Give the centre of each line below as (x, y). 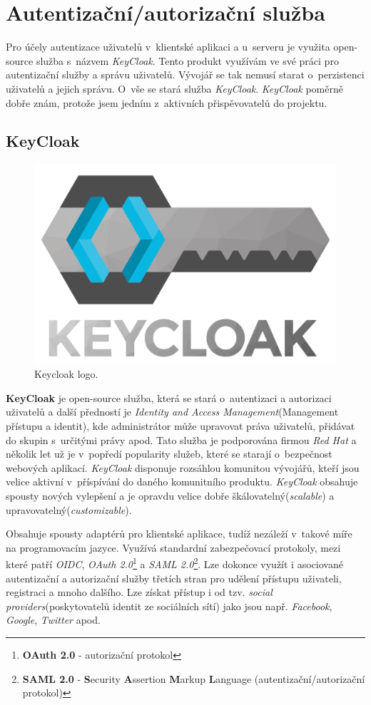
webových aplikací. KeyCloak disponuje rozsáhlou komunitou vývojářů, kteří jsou (183, 467)
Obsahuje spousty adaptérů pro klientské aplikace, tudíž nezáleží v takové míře (179, 534)
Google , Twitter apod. (53, 620)
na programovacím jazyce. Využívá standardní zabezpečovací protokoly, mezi (173, 547)
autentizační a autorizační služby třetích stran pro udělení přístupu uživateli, (174, 578)
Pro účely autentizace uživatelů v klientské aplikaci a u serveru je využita (168, 47)
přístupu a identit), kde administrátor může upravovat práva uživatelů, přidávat (181, 425)
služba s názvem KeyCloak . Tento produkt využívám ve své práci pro (187, 60)
